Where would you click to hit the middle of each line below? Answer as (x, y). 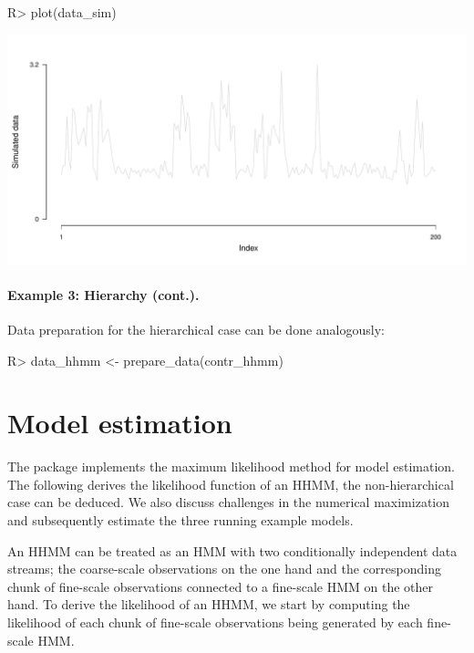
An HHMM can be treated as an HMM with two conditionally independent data (232, 550)
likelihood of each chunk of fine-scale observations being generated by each (215, 622)
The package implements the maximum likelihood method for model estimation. (231, 466)
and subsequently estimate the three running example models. (180, 520)
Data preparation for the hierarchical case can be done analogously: (196, 329)
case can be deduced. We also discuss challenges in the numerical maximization (228, 502)
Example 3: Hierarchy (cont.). (103, 294)
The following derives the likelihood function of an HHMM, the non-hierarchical (231, 484)
